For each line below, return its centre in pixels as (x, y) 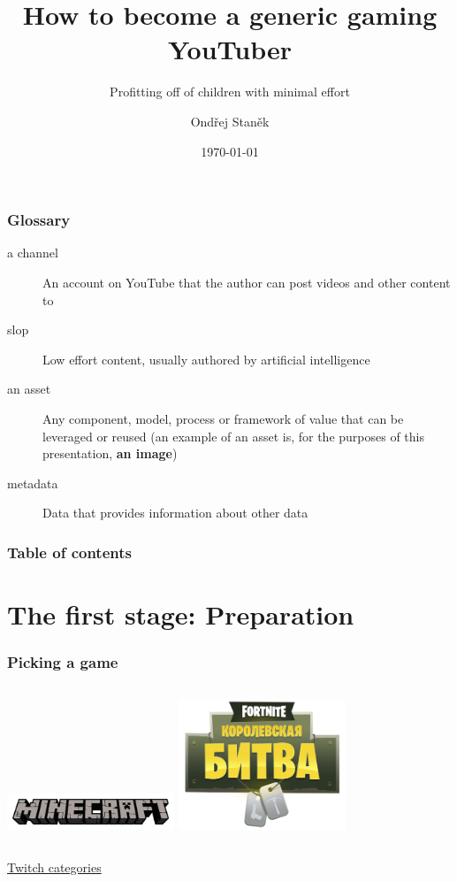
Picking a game (63, 662)
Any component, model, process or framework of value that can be (223, 418)
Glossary (39, 220)
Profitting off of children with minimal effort (230, 92)
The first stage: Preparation (181, 614)
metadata (33, 483)
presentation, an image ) (110, 453)
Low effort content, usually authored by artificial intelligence (206, 359)
